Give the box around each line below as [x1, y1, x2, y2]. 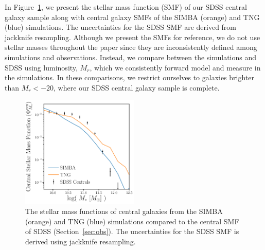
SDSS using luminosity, [5, 62, 78, 73]
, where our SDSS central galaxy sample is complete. [54, 82, 220, 93]
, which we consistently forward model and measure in [90, 62, 261, 73]
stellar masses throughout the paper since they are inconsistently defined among [5, 42, 257, 52]
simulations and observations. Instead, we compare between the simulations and [5, 51, 257, 62]
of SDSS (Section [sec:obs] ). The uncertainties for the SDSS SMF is [25, 226, 239, 237]
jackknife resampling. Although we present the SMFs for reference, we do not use [5, 31, 260, 42]
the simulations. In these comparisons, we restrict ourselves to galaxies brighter [5, 72, 255, 83]
